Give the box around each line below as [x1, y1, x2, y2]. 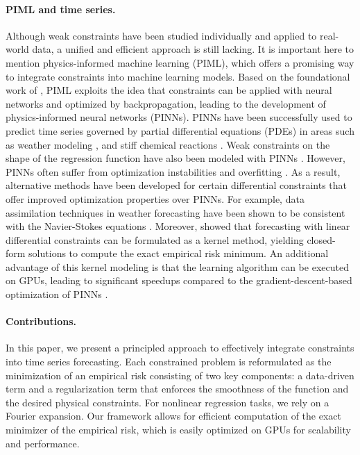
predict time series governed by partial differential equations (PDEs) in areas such [6, 123, 354, 138]
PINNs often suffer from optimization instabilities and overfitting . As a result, [6, 164, 341, 179]
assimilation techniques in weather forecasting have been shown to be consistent [6, 205, 345, 220]
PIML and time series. [6, 1, 116, 16]
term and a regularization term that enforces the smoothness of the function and [6, 381, 349, 396]
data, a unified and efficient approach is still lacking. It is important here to [32, 42, 354, 56]
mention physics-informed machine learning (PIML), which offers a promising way [6, 55, 354, 69]
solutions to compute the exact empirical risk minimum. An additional [28, 246, 329, 260]
